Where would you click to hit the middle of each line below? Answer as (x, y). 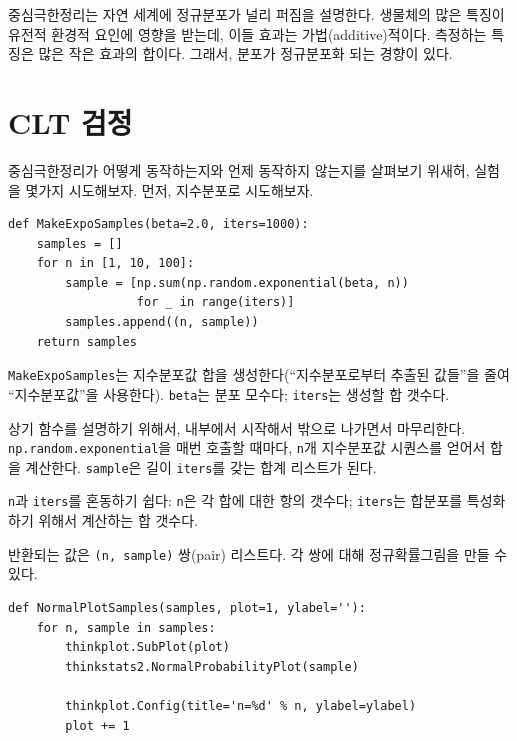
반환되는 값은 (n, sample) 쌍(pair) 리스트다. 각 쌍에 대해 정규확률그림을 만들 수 (258, 553)
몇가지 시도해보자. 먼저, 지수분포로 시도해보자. (169, 189)
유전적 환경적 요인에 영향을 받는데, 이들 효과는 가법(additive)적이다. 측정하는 (247, 33)
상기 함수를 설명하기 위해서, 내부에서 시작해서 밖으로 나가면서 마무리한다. (237, 427)
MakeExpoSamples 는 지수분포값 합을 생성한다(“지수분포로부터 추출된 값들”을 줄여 (259, 374)
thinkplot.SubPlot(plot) (147, 647)
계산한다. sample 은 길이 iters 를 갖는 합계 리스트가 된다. (201, 466)
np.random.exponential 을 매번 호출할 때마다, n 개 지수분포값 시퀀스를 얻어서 (247, 447)
